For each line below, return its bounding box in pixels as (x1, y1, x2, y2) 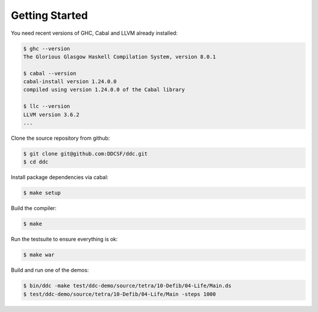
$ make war (23, 251, 55, 258)
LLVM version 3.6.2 (23, 111, 79, 118)
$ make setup (23, 189, 61, 196)
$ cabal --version (23, 70, 77, 77)
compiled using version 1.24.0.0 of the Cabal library (23, 86, 185, 93)
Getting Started (11, 9, 88, 22)
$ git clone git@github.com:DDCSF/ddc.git (23, 150, 148, 157)
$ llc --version (23, 103, 71, 110)
